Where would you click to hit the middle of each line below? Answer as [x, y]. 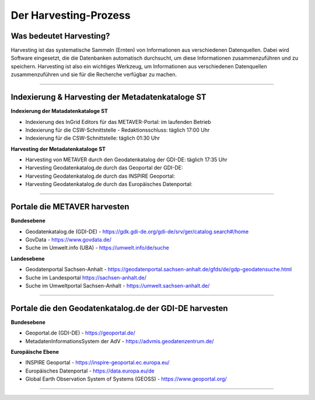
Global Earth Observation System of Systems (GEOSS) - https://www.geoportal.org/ [126, 379]
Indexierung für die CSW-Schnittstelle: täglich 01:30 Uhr [93, 138]
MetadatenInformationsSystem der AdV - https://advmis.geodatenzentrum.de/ [120, 341]
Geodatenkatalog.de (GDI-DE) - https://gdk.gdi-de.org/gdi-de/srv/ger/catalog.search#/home [137, 232]
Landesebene [28, 258]
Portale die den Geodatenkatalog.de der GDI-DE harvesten [119, 308]
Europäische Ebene [35, 351]
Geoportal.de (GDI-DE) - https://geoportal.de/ [80, 333]
